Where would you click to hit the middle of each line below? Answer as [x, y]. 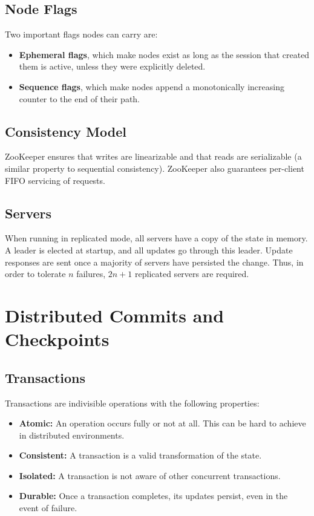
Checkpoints [57, 339]
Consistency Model [66, 131]
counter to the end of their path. [80, 98]
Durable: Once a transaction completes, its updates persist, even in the [153, 496]
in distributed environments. [72, 435]
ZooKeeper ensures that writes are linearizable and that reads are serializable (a [153, 156]
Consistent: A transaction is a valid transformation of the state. [140, 455]
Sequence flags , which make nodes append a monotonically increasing [152, 86]
